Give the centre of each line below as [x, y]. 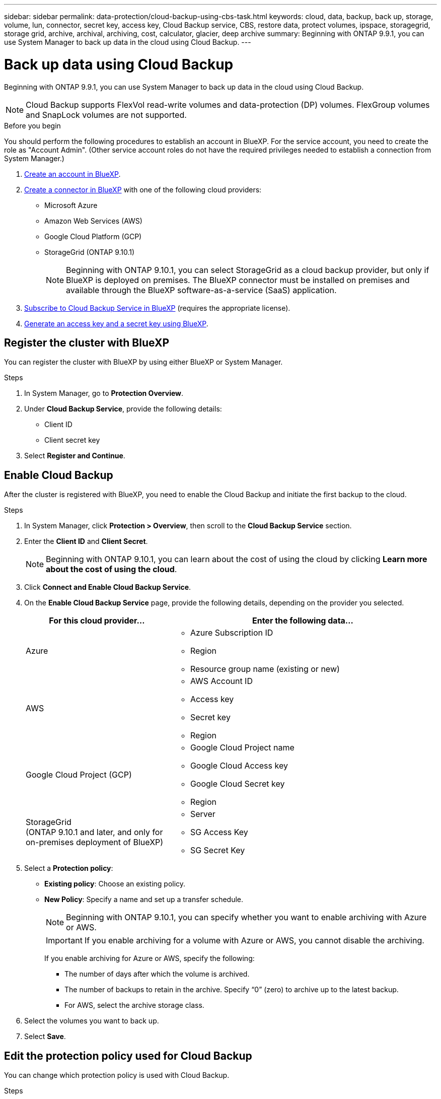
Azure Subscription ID [232, 633]
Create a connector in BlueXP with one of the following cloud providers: [143, 189]
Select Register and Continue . [75, 456]
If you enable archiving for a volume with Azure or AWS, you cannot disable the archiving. [254, 941]
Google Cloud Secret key [237, 784]
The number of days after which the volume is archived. [157, 974]
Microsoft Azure [71, 205]
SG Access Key [219, 832]
